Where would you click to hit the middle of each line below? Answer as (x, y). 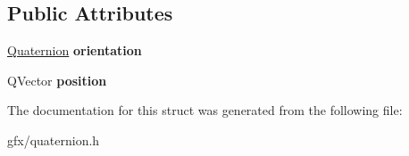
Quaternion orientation (75, 50)
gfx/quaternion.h (54, 140)
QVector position (57, 80)
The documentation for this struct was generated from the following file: (205, 110)
